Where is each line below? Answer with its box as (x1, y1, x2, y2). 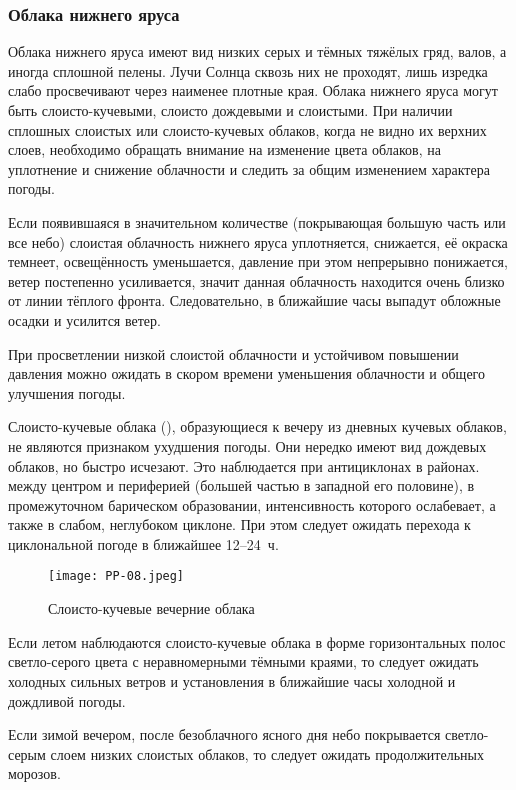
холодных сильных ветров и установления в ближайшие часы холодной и (8, 670, 456, 691)
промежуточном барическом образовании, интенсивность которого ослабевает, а (8, 494, 496, 515)
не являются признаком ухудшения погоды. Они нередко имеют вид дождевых (8, 435, 487, 456)
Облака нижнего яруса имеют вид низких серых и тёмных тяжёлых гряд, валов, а (8, 41, 507, 62)
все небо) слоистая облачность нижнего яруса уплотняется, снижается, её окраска (8, 231, 508, 252)
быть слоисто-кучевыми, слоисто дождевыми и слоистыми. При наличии (8, 100, 453, 120)
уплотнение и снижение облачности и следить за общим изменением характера (8, 158, 490, 179)
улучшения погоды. (8, 382, 126, 403)
